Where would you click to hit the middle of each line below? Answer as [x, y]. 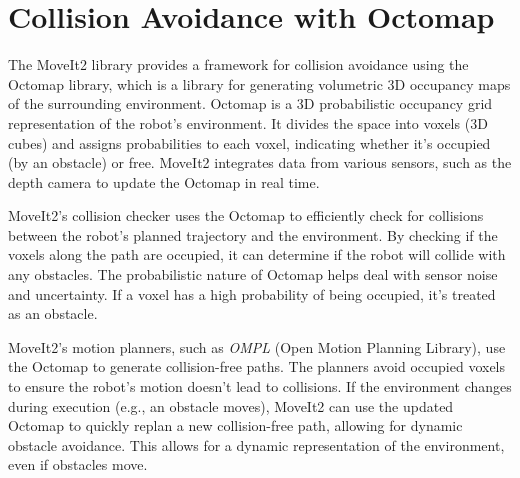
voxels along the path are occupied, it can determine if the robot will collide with [257, 254]
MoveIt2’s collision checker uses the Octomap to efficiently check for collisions [246, 215]
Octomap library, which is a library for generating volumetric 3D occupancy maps [259, 83]
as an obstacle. [53, 313]
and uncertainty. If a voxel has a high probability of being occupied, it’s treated [252, 293]
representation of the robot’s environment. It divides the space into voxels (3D [248, 122]
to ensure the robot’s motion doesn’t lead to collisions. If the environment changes [260, 386]
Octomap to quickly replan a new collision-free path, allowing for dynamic [235, 425]
